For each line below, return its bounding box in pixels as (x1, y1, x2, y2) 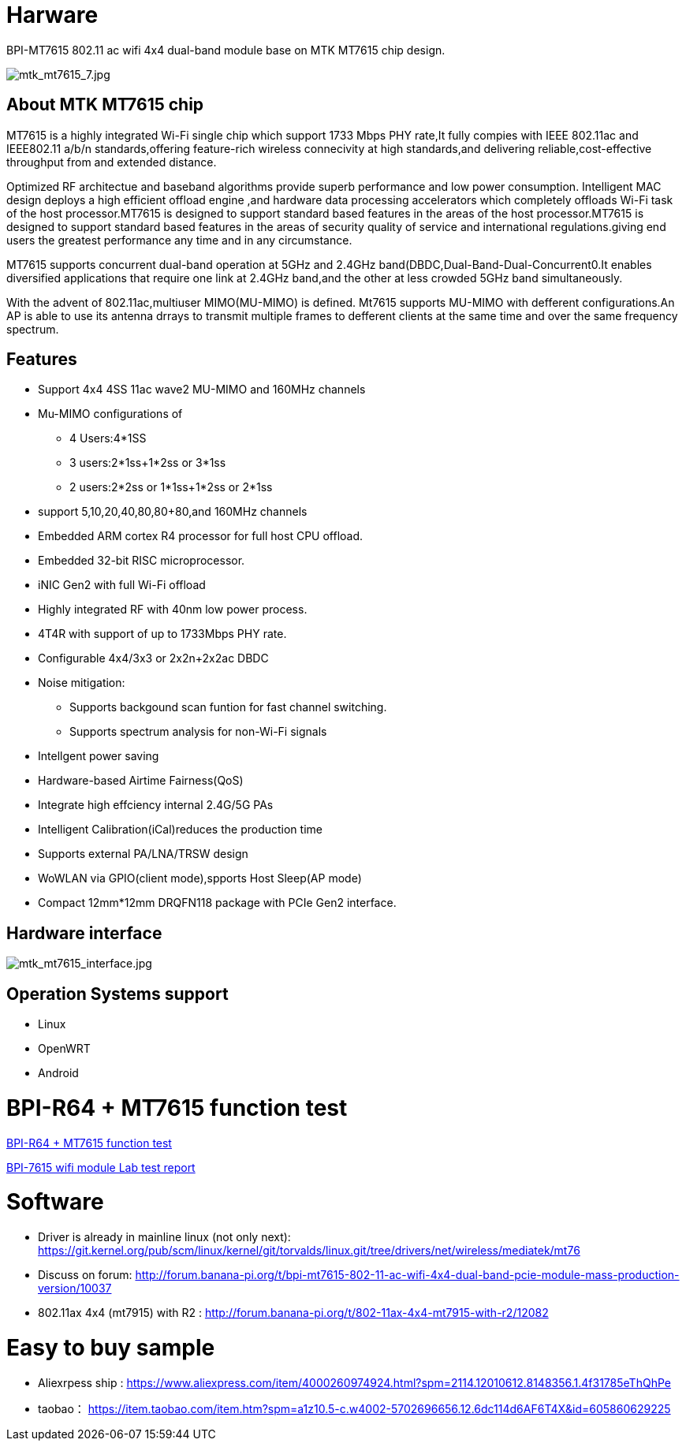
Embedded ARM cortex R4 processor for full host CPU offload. (38, 529, 364, 543)
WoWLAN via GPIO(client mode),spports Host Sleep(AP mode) (38, 871, 362, 886)
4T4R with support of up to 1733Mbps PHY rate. (38, 627, 287, 641)
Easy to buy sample (6, 1333, 215, 1361)
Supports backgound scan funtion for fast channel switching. (69, 700, 387, 714)
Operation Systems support (6, 983, 229, 1004)
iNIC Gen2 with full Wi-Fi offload (38, 578, 206, 592)
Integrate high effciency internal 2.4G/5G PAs (38, 798, 274, 812)
